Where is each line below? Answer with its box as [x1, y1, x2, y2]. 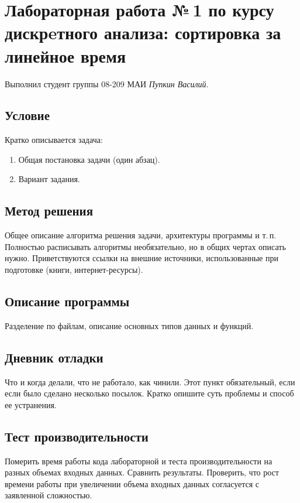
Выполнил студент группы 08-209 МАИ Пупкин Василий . [5, 77, 209, 90]
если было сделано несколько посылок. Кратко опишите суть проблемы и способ [5, 387, 294, 399]
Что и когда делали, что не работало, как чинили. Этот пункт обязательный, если [5, 375, 295, 388]
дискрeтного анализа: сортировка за [5, 20, 281, 45]
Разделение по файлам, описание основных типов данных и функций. [5, 319, 254, 331]
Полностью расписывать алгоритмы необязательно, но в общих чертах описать [5, 240, 286, 252]
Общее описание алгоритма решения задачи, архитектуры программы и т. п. [5, 229, 277, 241]
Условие [5, 106, 50, 124]
